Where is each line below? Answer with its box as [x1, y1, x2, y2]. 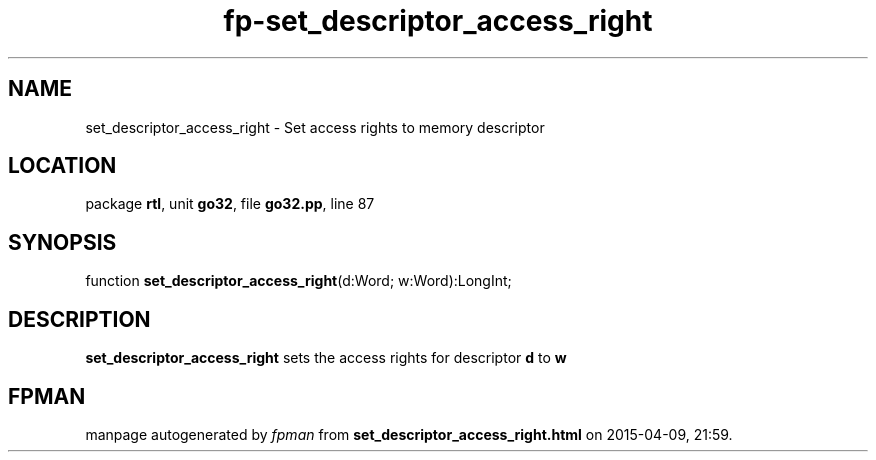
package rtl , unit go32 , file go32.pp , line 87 [85, 195, 375, 213]
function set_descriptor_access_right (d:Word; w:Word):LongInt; [85, 272, 512, 290]
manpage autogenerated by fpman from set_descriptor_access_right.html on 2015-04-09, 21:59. [85, 425, 733, 443]
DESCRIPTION [8, 306, 151, 332]
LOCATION [8, 153, 117, 179]
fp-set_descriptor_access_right [223, 4, 653, 38]
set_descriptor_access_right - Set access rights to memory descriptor [85, 118, 545, 136]
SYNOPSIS [8, 229, 117, 255]
